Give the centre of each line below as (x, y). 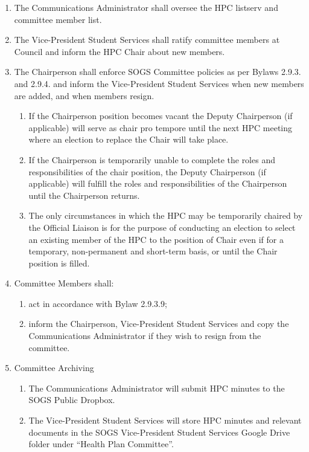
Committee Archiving (54, 368)
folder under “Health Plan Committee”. (101, 444)
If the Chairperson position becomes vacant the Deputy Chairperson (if (161, 116)
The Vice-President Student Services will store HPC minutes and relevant (165, 420)
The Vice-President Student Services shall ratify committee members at (147, 40)
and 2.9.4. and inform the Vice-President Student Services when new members (159, 83)
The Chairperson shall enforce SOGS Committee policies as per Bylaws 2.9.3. (158, 72)
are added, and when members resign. (84, 95)
